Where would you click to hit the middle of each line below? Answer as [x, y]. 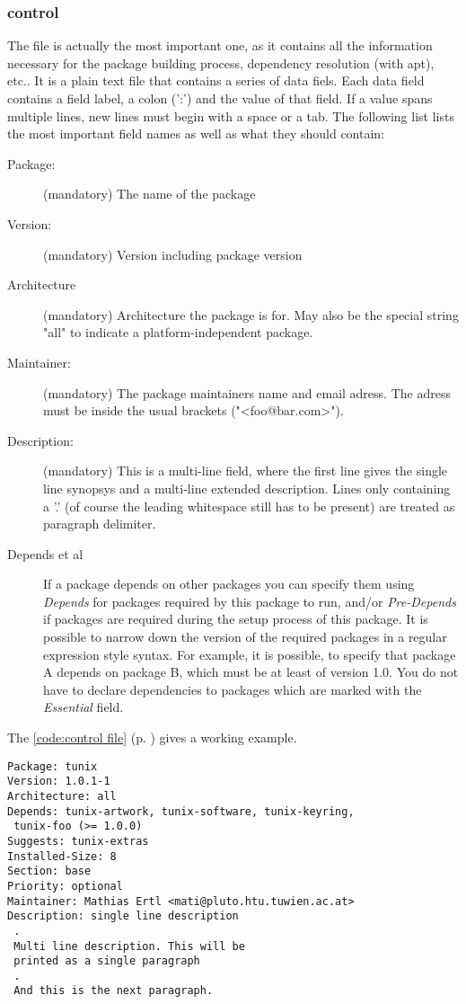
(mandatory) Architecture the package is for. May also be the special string [251, 314]
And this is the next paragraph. [114, 991]
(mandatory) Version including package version [173, 254]
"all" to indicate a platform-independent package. [178, 332]
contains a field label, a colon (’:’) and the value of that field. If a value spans [220, 98]
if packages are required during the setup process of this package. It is [236, 619]
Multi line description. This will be [129, 946]
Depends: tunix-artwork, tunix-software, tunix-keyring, [181, 811]
